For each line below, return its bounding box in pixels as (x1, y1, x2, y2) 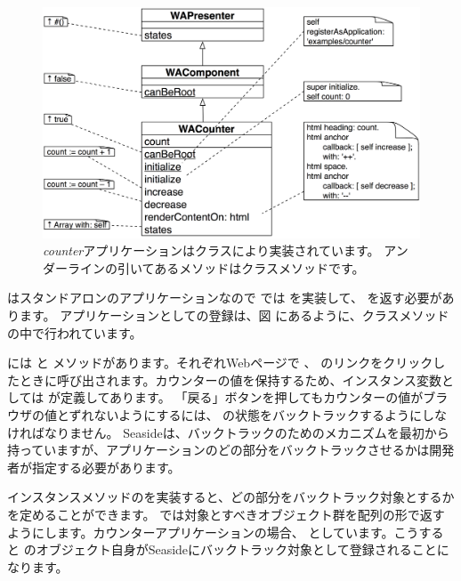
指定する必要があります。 (31, 457, 181, 476)
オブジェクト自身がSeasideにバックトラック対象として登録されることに (36, 540, 449, 559)
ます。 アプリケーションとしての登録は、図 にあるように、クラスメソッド (19, 305, 449, 324)
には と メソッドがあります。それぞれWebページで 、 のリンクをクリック (7, 353, 433, 372)
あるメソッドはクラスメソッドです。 (154, 258, 365, 277)
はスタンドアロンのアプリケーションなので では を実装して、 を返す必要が (7, 288, 442, 307)
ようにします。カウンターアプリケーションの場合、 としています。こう (7, 522, 419, 541)
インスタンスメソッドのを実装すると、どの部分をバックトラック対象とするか (7, 488, 455, 506)
